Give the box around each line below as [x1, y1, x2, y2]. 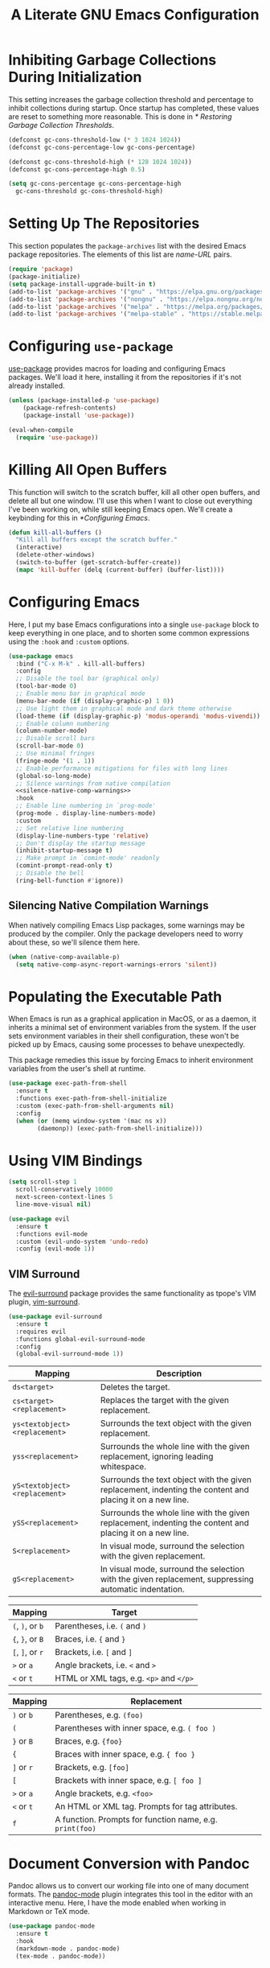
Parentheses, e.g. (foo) [55, 1710, 144, 1721]
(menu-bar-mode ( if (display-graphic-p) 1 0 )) [15, 697, 174, 705]
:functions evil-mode [15, 1229, 88, 1238]
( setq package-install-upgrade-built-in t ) [8, 280, 157, 288]
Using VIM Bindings [8, 1151, 143, 1170]
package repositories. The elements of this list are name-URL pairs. [8, 249, 232, 259]
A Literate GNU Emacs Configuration [10, 6, 260, 24]
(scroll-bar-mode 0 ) [15, 742, 84, 750]
